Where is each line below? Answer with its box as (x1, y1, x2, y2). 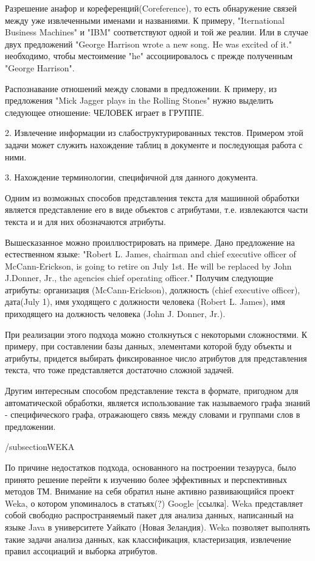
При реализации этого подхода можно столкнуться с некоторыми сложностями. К (5, 327, 308, 340)
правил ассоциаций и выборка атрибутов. (5, 545, 157, 557)
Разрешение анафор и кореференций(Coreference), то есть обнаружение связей (5, 2, 297, 14)
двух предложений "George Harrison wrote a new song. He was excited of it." (5, 37, 292, 50)
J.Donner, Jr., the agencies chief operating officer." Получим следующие (5, 271, 274, 284)
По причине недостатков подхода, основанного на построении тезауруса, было (5, 461, 296, 473)
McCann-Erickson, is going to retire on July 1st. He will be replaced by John (5, 259, 292, 272)
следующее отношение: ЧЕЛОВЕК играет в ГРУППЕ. (5, 105, 204, 118)
